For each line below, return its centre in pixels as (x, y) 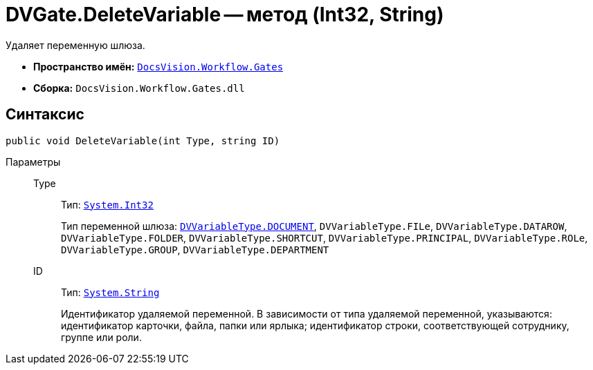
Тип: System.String (110, 292)
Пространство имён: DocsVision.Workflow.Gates (158, 66)
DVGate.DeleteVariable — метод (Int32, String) (225, 14)
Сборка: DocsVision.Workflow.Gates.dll (139, 88)
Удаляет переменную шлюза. (75, 45)
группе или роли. (101, 337)
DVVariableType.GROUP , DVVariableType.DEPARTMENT (195, 249)
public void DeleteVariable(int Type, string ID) (143, 140)
